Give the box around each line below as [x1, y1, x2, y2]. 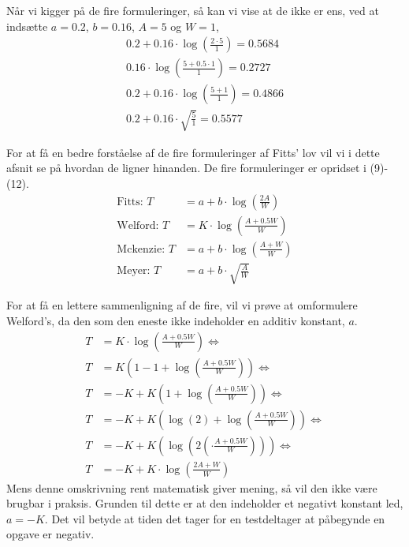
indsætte [6, 17, 48, 34]
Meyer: [117, 265, 151, 277]
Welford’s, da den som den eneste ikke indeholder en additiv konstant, [6, 312, 345, 328]
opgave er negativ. [6, 526, 95, 542]
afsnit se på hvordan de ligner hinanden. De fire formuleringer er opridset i [6, 159, 366, 176]
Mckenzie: [117, 243, 165, 255]
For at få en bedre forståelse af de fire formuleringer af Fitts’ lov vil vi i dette [6, 144, 380, 160]
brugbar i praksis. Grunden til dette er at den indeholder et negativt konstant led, [6, 495, 403, 511]
